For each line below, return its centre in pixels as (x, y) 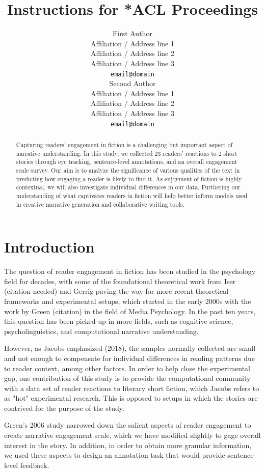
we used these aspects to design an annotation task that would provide (115, 455)
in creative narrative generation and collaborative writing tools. (100, 204)
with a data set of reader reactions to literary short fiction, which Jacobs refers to (132, 388)
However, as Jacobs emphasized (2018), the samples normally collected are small (130, 348)
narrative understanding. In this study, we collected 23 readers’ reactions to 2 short (127, 153)
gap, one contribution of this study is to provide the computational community (127, 378)
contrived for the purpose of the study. (64, 408)
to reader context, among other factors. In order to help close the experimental (127, 368)
